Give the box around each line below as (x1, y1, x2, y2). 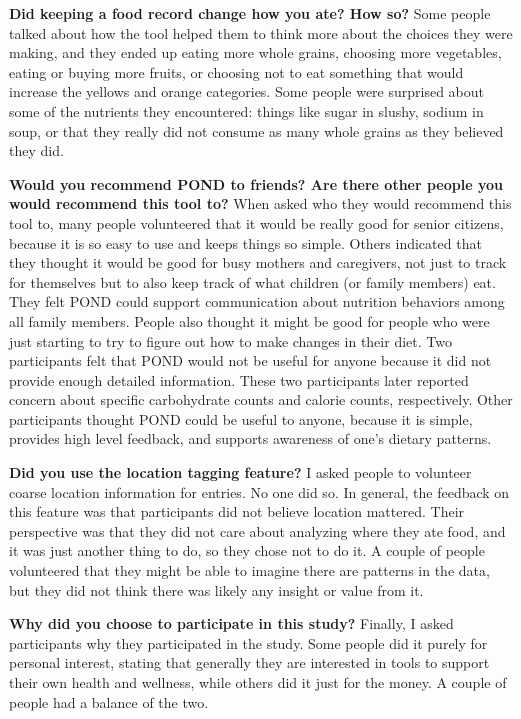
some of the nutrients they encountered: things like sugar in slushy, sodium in (9, 100, 484, 121)
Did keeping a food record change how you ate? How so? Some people (9, 3, 491, 23)
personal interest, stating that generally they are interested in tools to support (9, 652, 490, 673)
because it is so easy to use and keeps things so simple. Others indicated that (9, 232, 482, 253)
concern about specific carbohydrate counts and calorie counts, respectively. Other (9, 389, 513, 410)
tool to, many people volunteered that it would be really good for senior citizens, (9, 212, 504, 233)
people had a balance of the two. (9, 691, 209, 712)
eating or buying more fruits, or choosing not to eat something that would (9, 61, 464, 82)
